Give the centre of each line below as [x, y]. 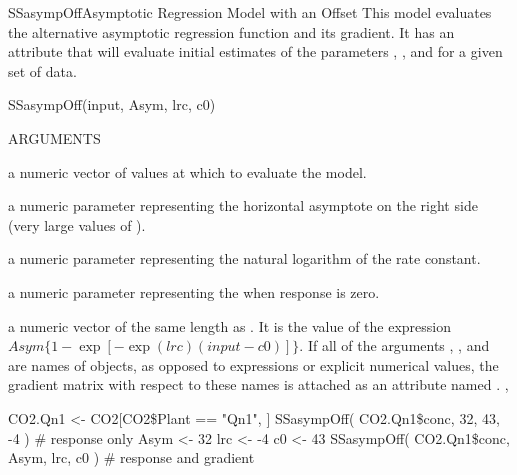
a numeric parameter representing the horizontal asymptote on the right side [243, 205]
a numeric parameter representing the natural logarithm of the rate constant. [244, 258]
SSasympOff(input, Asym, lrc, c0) [112, 104]
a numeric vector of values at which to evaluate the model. [187, 171]
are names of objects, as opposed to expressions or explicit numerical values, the [253, 364]
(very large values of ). [77, 224]
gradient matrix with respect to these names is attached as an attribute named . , [258, 384]
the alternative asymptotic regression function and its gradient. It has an [231, 31]
